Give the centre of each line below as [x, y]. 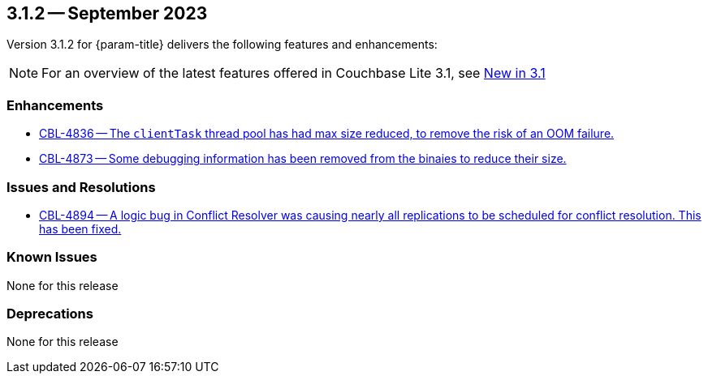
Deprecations [50, 314]
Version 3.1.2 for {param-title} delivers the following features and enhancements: [222, 45]
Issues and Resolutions [81, 187]
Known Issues [52, 257]
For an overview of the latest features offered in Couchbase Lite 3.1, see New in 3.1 [294, 73]
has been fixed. [80, 228]
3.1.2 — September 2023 [107, 13]
